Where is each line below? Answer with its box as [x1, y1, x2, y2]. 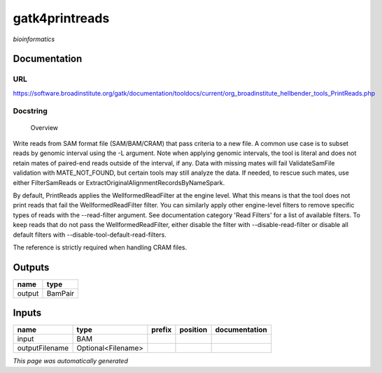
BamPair [46, 288, 75, 298]
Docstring [13, 106, 48, 116]
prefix [151, 325, 172, 335]
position [179, 325, 208, 335]
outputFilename [17, 343, 69, 353]
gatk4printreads [13, 10, 110, 26]
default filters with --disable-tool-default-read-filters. [13, 231, 167, 239]
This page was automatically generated [13, 357, 129, 365]
